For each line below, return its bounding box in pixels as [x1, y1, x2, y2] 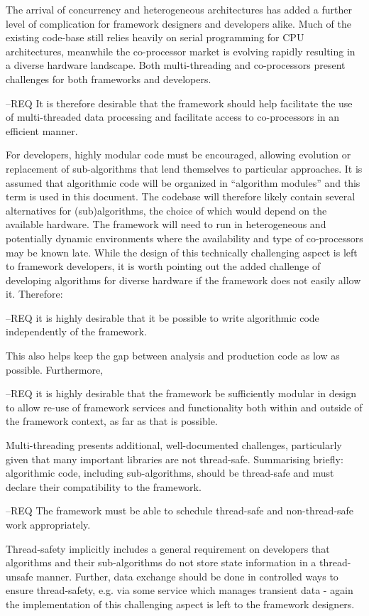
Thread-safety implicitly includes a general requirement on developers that [6, 541, 330, 556]
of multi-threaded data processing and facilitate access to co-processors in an [6, 109, 340, 124]
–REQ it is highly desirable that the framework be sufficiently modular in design [6, 386, 356, 401]
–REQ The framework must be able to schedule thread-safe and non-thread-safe [6, 503, 354, 518]
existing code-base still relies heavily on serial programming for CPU [6, 30, 304, 45]
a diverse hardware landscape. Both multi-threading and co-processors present [6, 58, 346, 72]
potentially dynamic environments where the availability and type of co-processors [6, 230, 363, 245]
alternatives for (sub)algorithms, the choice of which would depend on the [6, 202, 327, 217]
